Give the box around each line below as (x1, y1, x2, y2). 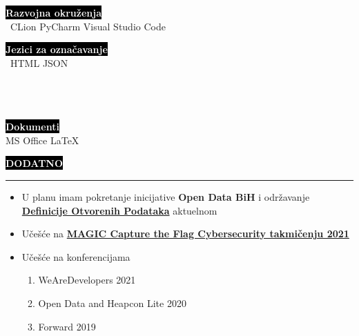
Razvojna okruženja (6, 6, 102, 19)
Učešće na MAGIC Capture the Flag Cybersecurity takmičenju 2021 (21, 226, 349, 241)
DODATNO (6, 156, 64, 170)
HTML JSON (10, 55, 68, 70)
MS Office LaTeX (6, 132, 79, 147)
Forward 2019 (38, 319, 96, 333)
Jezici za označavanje (6, 42, 108, 57)
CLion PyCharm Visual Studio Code (10, 19, 166, 33)
